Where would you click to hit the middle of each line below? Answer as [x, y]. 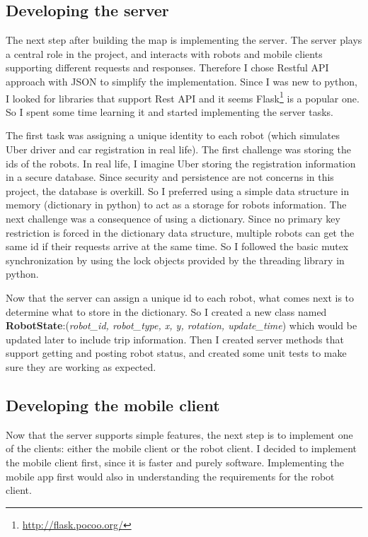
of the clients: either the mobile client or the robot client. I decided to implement [181, 448]
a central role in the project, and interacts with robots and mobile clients [164, 53]
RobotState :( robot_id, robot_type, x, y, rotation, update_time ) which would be [182, 325]
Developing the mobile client [113, 405]
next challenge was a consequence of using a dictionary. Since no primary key [173, 218]
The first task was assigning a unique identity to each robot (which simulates [173, 135]
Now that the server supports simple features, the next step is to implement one [179, 434]
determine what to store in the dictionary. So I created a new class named [166, 311]
